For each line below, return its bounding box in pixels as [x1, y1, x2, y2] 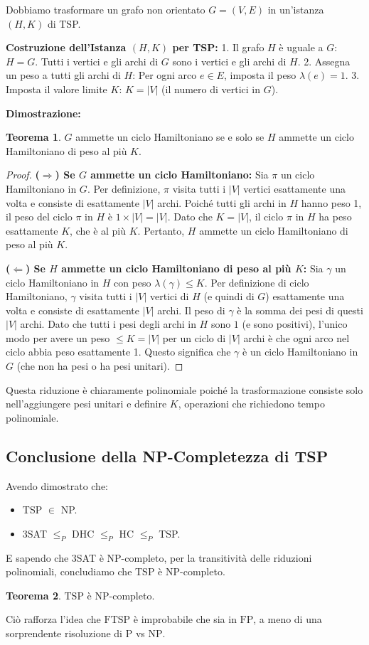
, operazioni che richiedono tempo [178, 396, 325, 411]
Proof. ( [6, 167, 40, 182]
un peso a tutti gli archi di [6, 68, 121, 82]
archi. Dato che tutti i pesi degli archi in [20, 316, 196, 331]
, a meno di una [253, 612, 322, 627]
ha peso [319, 209, 352, 224]
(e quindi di [203, 289, 255, 304]
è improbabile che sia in [133, 612, 237, 627]
